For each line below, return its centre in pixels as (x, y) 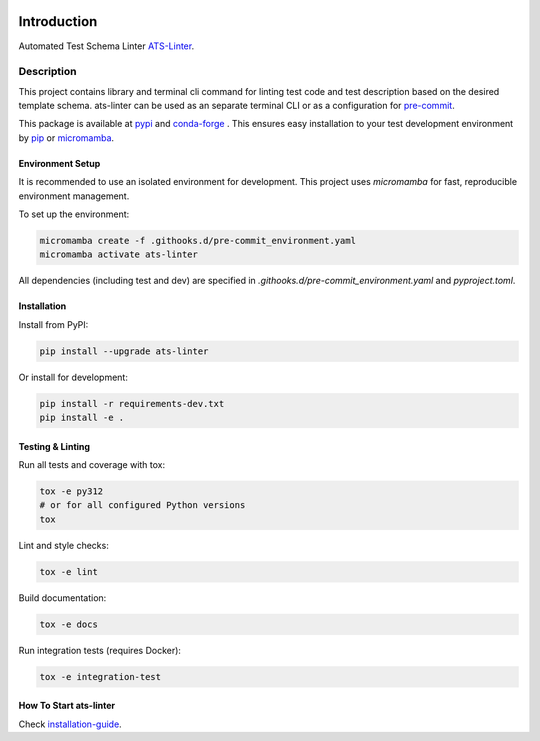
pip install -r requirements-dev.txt (132, 403)
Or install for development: (73, 377)
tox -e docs (69, 624)
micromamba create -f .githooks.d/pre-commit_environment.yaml (198, 240)
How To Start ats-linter (67, 706)
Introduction (58, 21)
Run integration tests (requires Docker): (100, 650)
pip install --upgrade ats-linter (124, 351)
